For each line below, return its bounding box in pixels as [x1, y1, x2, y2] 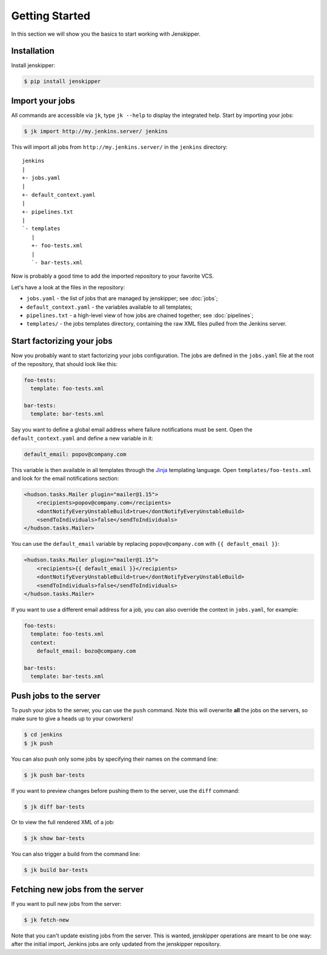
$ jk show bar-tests [24, 835, 85, 842]
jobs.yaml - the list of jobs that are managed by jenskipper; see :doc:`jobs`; [26, 295, 218, 302]
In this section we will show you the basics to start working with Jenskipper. [11, 30, 201, 38]
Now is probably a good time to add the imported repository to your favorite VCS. [11, 272, 214, 280]
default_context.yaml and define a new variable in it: [11, 435, 154, 442]
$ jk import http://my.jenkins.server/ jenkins [24, 128, 168, 134]
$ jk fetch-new [24, 916, 69, 923]
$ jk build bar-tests [24, 867, 88, 874]
